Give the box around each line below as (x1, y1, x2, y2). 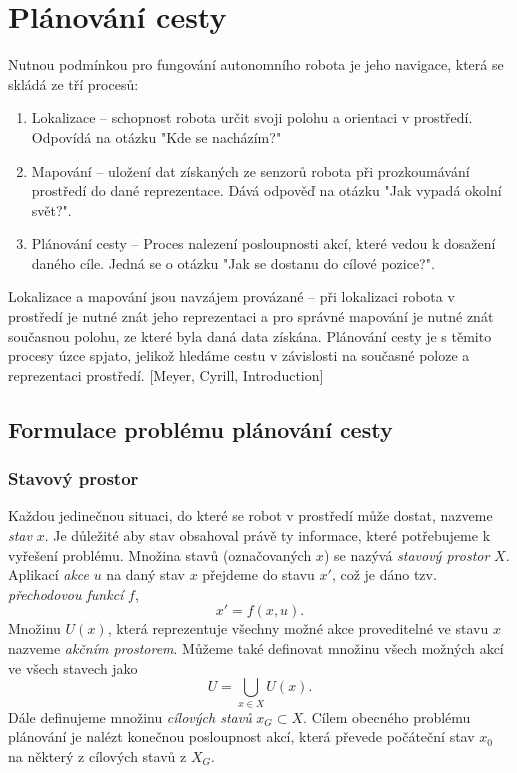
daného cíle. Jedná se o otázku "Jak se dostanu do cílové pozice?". (31, 252, 435, 273)
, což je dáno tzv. (331, 564, 437, 585)
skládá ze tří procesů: (8, 73, 139, 94)
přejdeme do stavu (202, 564, 315, 585)
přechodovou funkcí (8, 583, 124, 604)
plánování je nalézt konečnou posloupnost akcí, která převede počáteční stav (8, 726, 475, 747)
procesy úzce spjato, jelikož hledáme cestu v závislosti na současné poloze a (8, 345, 470, 366)
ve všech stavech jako (8, 657, 138, 678)
